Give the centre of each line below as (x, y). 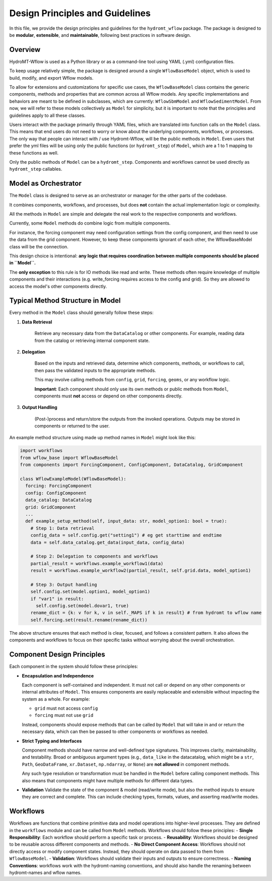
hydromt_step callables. (36, 169)
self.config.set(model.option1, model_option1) (90, 592)
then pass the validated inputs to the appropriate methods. (95, 370)
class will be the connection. (39, 246)
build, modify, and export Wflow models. (51, 78)
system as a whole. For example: (56, 699)
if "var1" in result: (57, 599)
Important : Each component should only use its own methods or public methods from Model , (131, 389)
